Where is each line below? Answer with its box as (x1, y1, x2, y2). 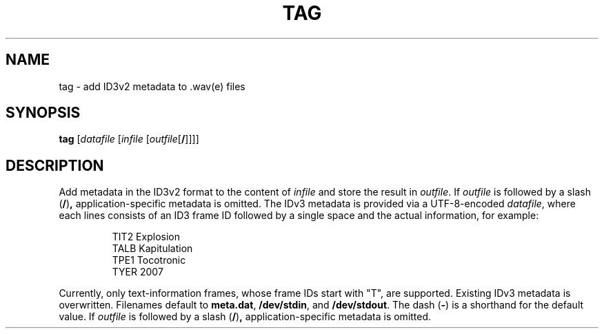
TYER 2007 (112, 266, 163, 278)
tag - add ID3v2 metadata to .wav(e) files (59, 80, 245, 92)
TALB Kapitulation (112, 242, 193, 255)
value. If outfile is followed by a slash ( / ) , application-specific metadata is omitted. (59, 311, 432, 323)
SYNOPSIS (6, 104, 81, 122)
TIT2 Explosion (112, 231, 180, 243)
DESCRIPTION (6, 156, 104, 174)
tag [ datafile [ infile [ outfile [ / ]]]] (59, 133, 199, 145)
